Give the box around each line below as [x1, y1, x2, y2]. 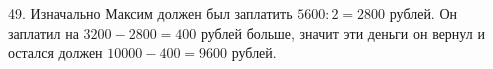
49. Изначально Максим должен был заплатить [8, 3, 293, 23]
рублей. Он [389, 3, 458, 23]
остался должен [8, 42, 103, 63]
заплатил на [8, 22, 79, 43]
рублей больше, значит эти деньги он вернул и [200, 22, 485, 43]
